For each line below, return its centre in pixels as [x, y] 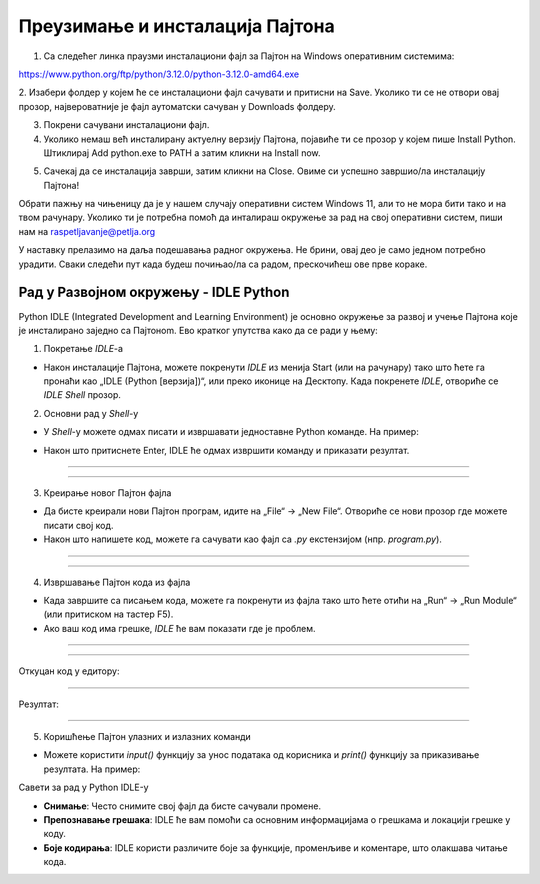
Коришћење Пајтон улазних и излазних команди [147, 736]
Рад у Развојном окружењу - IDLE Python [154, 292]
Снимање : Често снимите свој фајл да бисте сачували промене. [182, 806]
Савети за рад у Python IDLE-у [83, 787]
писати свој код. [78, 525]
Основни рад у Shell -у [91, 413]
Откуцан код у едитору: [69, 671]
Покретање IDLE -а [83, 349]
